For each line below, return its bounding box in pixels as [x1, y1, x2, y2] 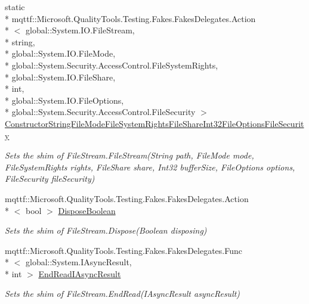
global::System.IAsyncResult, [25, 256, 132, 268]
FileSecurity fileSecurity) [5, 172, 95, 185]
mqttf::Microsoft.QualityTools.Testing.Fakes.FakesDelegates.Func [5, 244, 242, 256]
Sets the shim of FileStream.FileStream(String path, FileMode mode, [5, 149, 254, 162]
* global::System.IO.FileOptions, [5, 94, 124, 106]
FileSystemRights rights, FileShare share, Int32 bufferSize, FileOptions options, [5, 160, 295, 173]
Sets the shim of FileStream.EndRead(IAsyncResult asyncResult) [5, 287, 240, 300]
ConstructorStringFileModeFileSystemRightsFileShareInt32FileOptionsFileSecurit [5, 117, 304, 129]
